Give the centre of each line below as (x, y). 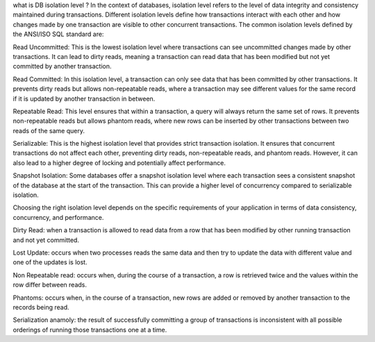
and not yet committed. (46, 240)
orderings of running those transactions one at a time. (90, 330)
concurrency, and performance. (58, 217)
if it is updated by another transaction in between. (84, 99)
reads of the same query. (49, 130)
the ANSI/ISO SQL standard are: (58, 34)
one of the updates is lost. (50, 262)
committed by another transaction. (62, 67)
